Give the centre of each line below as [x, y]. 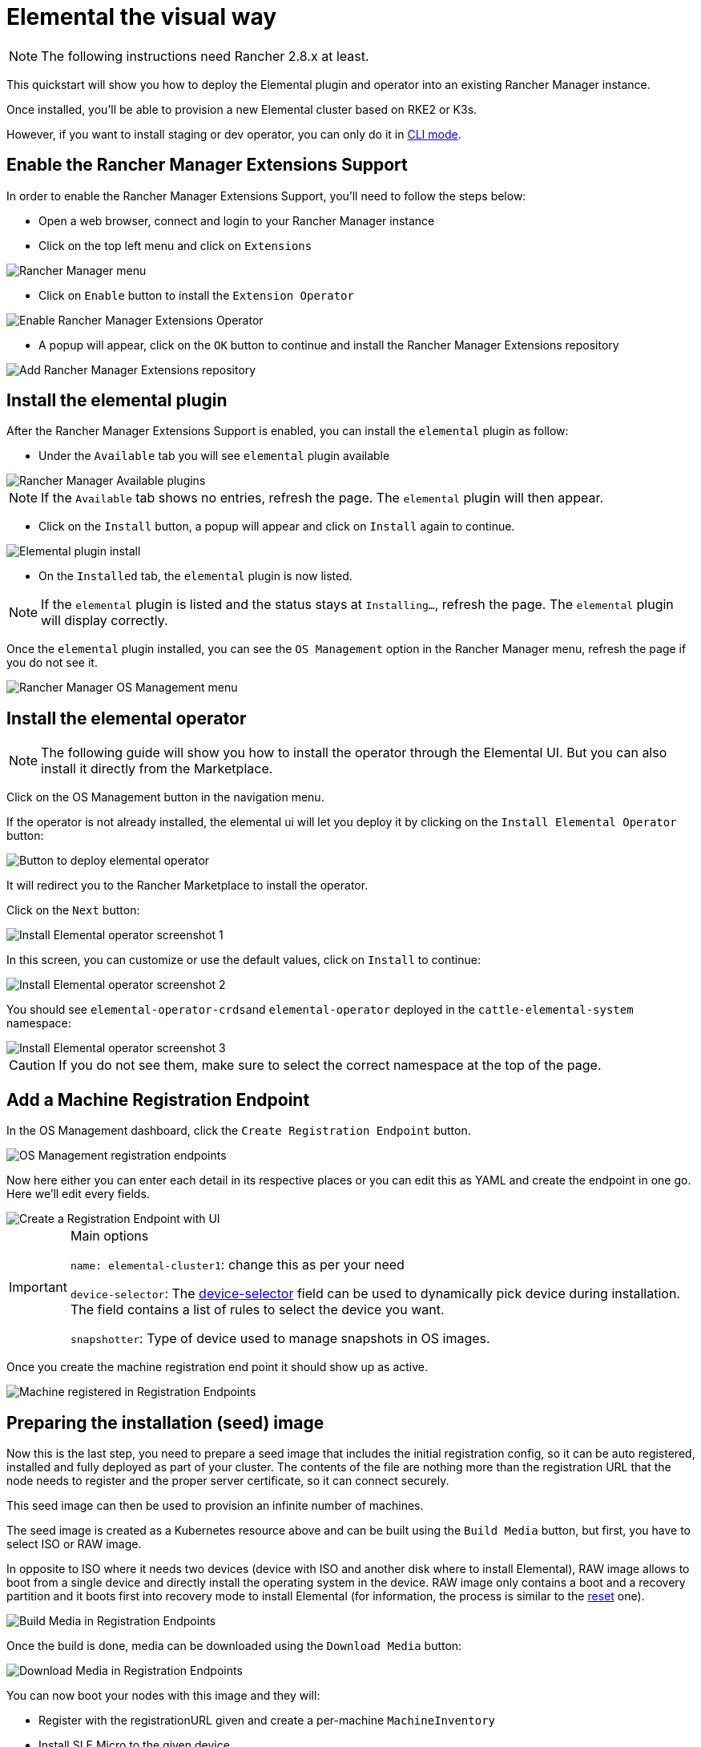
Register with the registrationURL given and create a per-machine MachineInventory [267, 1720]
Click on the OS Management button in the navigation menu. [165, 797]
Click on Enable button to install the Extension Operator [196, 295]
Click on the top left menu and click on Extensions [175, 245]
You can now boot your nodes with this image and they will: [163, 1695]
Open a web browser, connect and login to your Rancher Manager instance [237, 220]
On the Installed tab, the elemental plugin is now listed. [195, 576]
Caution [32, 1065]
